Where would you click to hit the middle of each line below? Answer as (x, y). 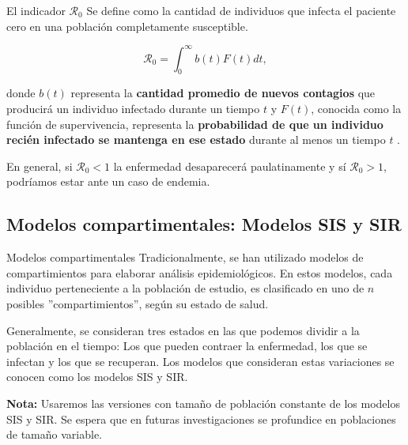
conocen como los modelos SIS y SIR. (97, 377)
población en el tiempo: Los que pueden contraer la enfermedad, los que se (187, 346)
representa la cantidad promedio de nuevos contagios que (223, 93)
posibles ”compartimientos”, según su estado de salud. (138, 304)
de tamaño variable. (54, 434)
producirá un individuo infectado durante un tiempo (133, 109)
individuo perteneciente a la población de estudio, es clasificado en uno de (185, 288)
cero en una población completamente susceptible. (127, 26)
